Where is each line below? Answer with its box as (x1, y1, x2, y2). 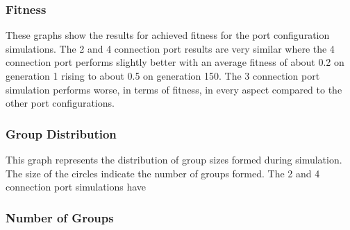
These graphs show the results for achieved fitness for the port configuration (6, 28, 330, 42)
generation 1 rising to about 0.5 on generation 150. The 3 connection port (6, 69, 320, 82)
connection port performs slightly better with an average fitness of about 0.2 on (6, 55, 344, 69)
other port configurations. (6, 96, 115, 110)
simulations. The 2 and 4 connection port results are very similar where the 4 (6, 41, 335, 55)
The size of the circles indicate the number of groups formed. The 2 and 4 (6, 166, 320, 180)
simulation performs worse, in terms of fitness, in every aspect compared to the (6, 82, 342, 96)
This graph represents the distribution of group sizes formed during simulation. (6, 152, 342, 166)
